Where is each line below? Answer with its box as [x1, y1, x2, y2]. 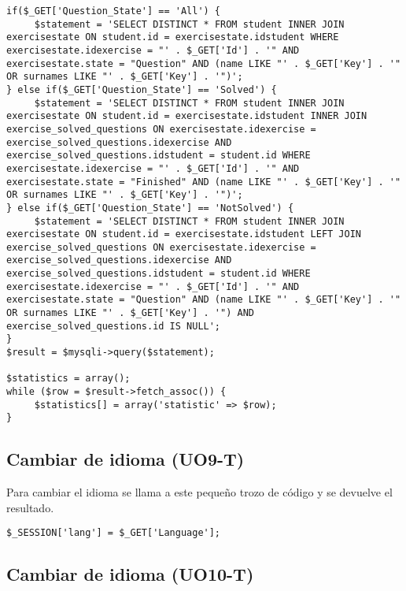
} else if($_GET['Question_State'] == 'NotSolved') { [6, 202, 294, 214]
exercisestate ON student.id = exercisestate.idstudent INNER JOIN [6, 110, 367, 122]
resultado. [6, 499, 54, 515]
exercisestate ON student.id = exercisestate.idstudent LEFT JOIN [6, 229, 362, 240]
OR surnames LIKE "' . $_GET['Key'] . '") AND [6, 307, 254, 319]
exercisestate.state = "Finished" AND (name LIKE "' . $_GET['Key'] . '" [6, 176, 401, 188]
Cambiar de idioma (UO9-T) [6, 447, 245, 471]
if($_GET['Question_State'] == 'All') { [6, 6, 221, 17]
